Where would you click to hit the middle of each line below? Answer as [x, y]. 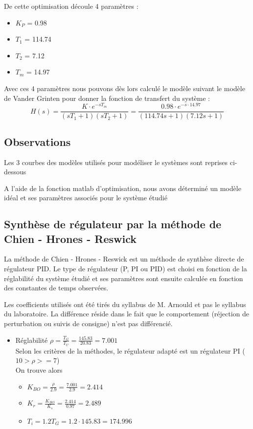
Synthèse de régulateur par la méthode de [113, 224]
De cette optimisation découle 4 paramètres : [71, 6]
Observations [37, 141]
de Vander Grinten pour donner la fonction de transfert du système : [107, 98]
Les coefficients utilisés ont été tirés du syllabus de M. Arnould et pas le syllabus [125, 304]
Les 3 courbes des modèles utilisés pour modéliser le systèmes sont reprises [116, 162]
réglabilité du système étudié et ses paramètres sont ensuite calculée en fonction [124, 278]
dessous [15, 172]
